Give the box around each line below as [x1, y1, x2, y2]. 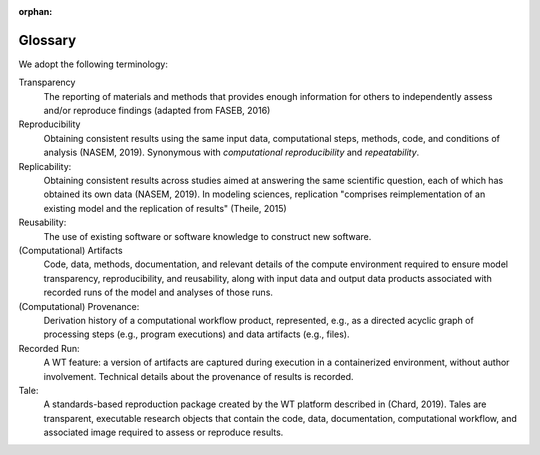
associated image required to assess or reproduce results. [43, 426, 284, 439]
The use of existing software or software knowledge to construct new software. [43, 230, 372, 242]
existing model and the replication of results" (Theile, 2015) [43, 202, 287, 214]
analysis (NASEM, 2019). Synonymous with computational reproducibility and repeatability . [43, 146, 420, 159]
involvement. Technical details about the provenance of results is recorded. [43, 370, 354, 382]
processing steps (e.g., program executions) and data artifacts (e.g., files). [43, 328, 350, 340]
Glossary [18, 31, 77, 49]
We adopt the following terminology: [18, 58, 169, 70]
